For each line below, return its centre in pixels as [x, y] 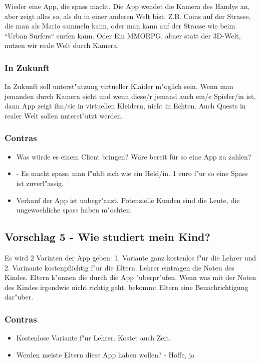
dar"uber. [19, 297]
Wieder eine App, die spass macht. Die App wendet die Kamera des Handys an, [127, 6]
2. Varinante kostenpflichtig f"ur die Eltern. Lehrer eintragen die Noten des [119, 267]
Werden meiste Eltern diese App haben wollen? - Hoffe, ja [105, 354]
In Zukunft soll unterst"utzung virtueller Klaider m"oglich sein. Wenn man [119, 86]
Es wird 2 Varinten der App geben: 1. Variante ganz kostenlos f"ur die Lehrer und [130, 257]
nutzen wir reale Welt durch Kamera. [62, 45]
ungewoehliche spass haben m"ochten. [74, 210]
